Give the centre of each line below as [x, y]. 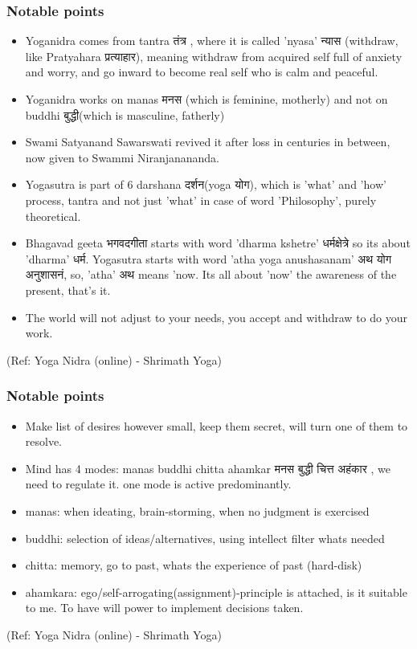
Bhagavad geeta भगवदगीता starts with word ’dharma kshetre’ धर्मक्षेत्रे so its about [218, 243]
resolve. [44, 441]
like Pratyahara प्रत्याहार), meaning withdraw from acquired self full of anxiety [214, 56]
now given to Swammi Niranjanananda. [122, 157]
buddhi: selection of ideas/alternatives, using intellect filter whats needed [205, 538]
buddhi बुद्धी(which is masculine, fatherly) [125, 114]
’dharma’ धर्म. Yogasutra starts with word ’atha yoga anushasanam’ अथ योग [208, 258]
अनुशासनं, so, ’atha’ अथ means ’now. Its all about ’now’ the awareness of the [211, 274]
